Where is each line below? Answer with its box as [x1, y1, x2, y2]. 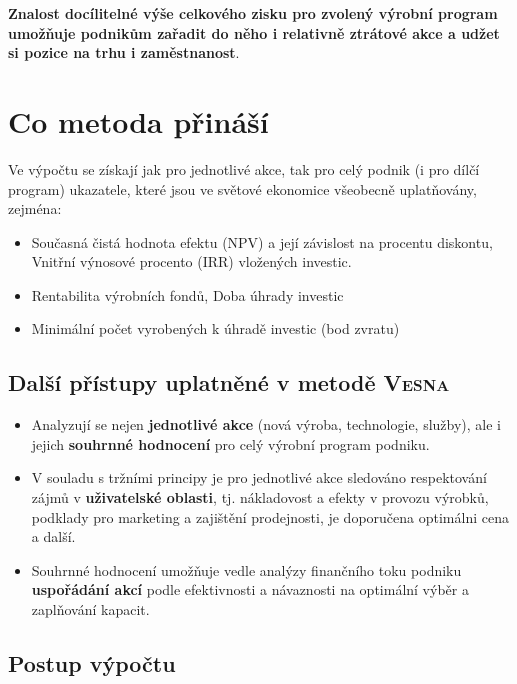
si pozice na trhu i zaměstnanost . [8, 42, 240, 63]
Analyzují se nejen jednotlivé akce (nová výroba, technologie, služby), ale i [31, 414, 502, 435]
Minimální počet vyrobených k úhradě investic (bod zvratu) [31, 318, 400, 339]
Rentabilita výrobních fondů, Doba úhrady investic [31, 284, 344, 305]
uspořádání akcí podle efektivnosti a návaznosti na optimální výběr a [31, 579, 469, 600]
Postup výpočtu [8, 648, 176, 678]
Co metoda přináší [8, 100, 269, 141]
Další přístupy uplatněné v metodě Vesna [8, 367, 450, 398]
